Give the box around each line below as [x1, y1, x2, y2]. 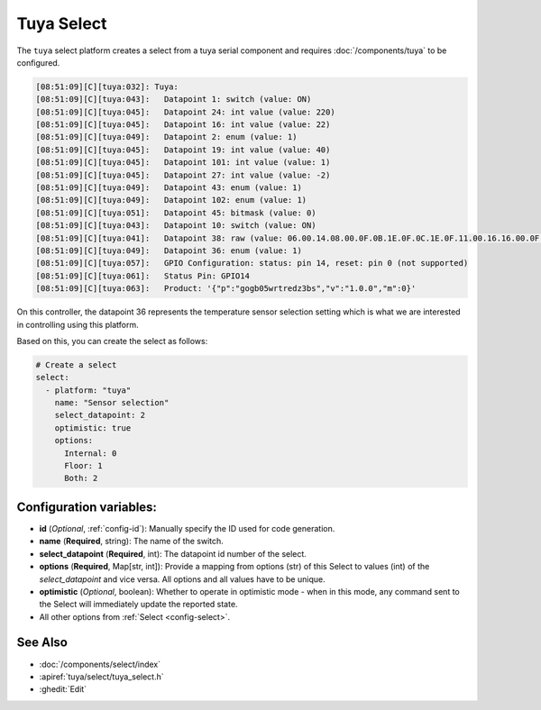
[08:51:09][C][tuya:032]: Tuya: [35, 81, 179, 92]
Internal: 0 [64, 448, 117, 459]
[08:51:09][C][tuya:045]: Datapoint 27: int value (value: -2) [35, 169, 331, 180]
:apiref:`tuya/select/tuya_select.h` [39, 671, 164, 682]
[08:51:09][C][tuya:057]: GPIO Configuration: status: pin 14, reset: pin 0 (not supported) [35, 258, 469, 269]
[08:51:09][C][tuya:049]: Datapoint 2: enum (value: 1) [35, 132, 298, 142]
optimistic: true [54, 423, 132, 432]
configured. [16, 57, 60, 68]
